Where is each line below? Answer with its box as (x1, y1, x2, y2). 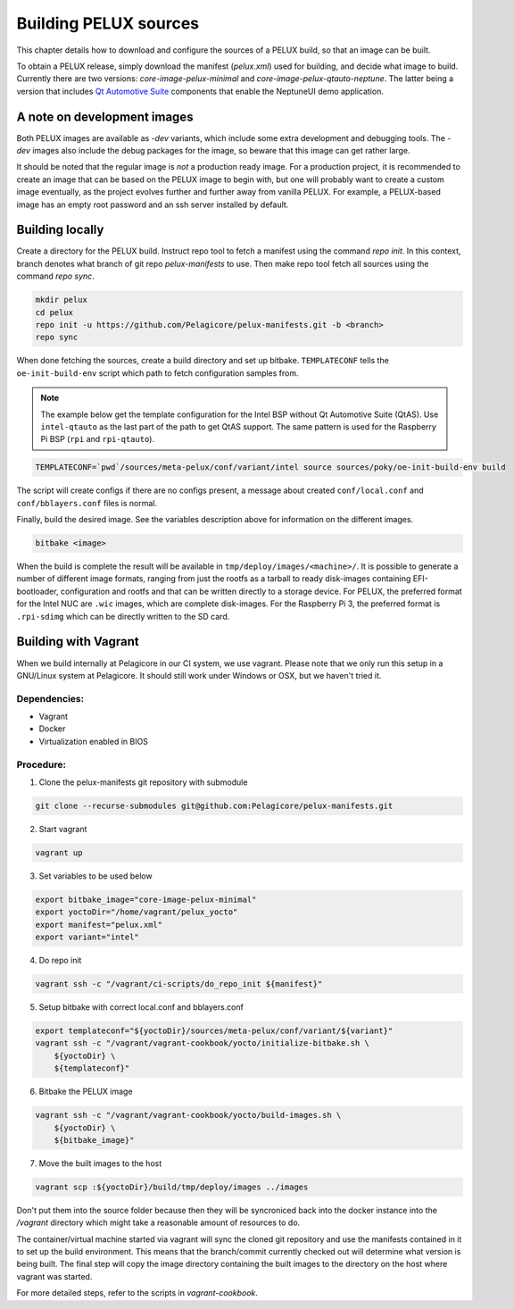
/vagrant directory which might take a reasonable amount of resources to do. (16, 1217, 301, 1228)
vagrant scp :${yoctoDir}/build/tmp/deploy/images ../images (35, 1181, 309, 1192)
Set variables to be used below (38, 871, 153, 881)
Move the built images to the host (38, 1157, 162, 1169)
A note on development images (16, 109, 194, 124)
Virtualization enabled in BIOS (38, 736, 149, 746)
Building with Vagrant (16, 634, 140, 649)
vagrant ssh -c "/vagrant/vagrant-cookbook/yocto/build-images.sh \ (35, 1110, 342, 1121)
